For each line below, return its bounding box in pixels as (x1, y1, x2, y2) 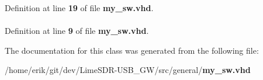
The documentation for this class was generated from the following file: (5, 44, 259, 56)
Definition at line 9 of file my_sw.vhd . (5, 25, 149, 37)
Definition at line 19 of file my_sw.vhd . (5, 2, 154, 13)
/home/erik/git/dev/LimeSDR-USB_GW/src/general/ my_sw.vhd (5, 64, 251, 76)
